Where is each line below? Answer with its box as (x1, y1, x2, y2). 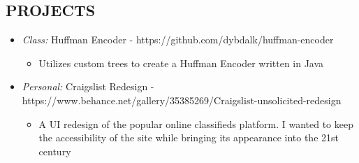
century (38, 143, 71, 158)
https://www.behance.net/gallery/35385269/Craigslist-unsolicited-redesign (22, 92, 342, 107)
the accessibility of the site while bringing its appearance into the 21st (38, 130, 339, 145)
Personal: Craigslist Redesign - (22, 79, 154, 94)
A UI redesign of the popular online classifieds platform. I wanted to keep (38, 116, 353, 131)
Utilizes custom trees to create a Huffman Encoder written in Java (38, 55, 324, 70)
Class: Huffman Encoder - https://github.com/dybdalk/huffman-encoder (22, 32, 334, 47)
